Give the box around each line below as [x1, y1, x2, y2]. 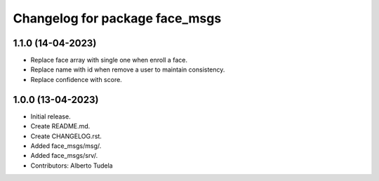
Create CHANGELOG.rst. [30, 132, 102, 140]
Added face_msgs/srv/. [30, 152, 98, 160]
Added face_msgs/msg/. [30, 141, 102, 150]
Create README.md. [30, 122, 91, 130]
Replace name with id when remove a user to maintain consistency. [30, 65, 225, 74]
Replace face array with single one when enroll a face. [30, 56, 187, 65]
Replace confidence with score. [30, 75, 122, 83]
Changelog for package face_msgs [13, 11, 222, 26]
